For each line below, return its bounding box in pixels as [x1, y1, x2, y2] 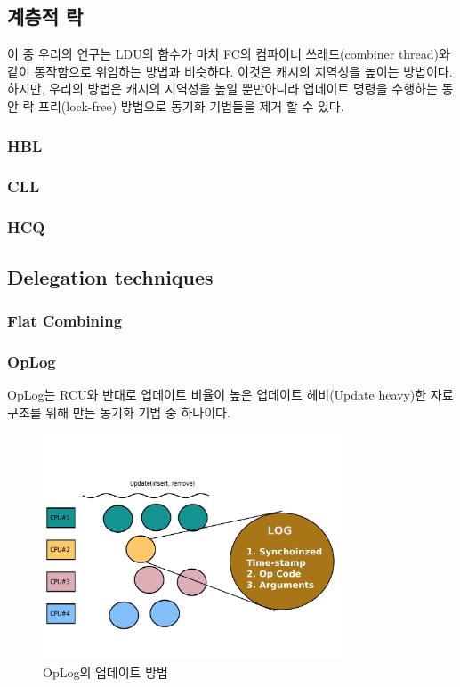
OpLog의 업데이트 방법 [43, 662, 168, 681]
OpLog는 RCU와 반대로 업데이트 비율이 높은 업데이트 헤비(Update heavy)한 [7, 384, 427, 403]
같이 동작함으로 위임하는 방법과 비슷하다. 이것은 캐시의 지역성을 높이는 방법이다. [7, 61, 453, 80]
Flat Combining [7, 309, 123, 331]
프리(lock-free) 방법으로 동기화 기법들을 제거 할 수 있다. [38, 96, 344, 115]
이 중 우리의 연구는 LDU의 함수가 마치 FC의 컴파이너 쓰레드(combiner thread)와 [7, 44, 450, 63]
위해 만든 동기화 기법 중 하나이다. [45, 402, 230, 421]
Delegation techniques [7, 263, 214, 290]
